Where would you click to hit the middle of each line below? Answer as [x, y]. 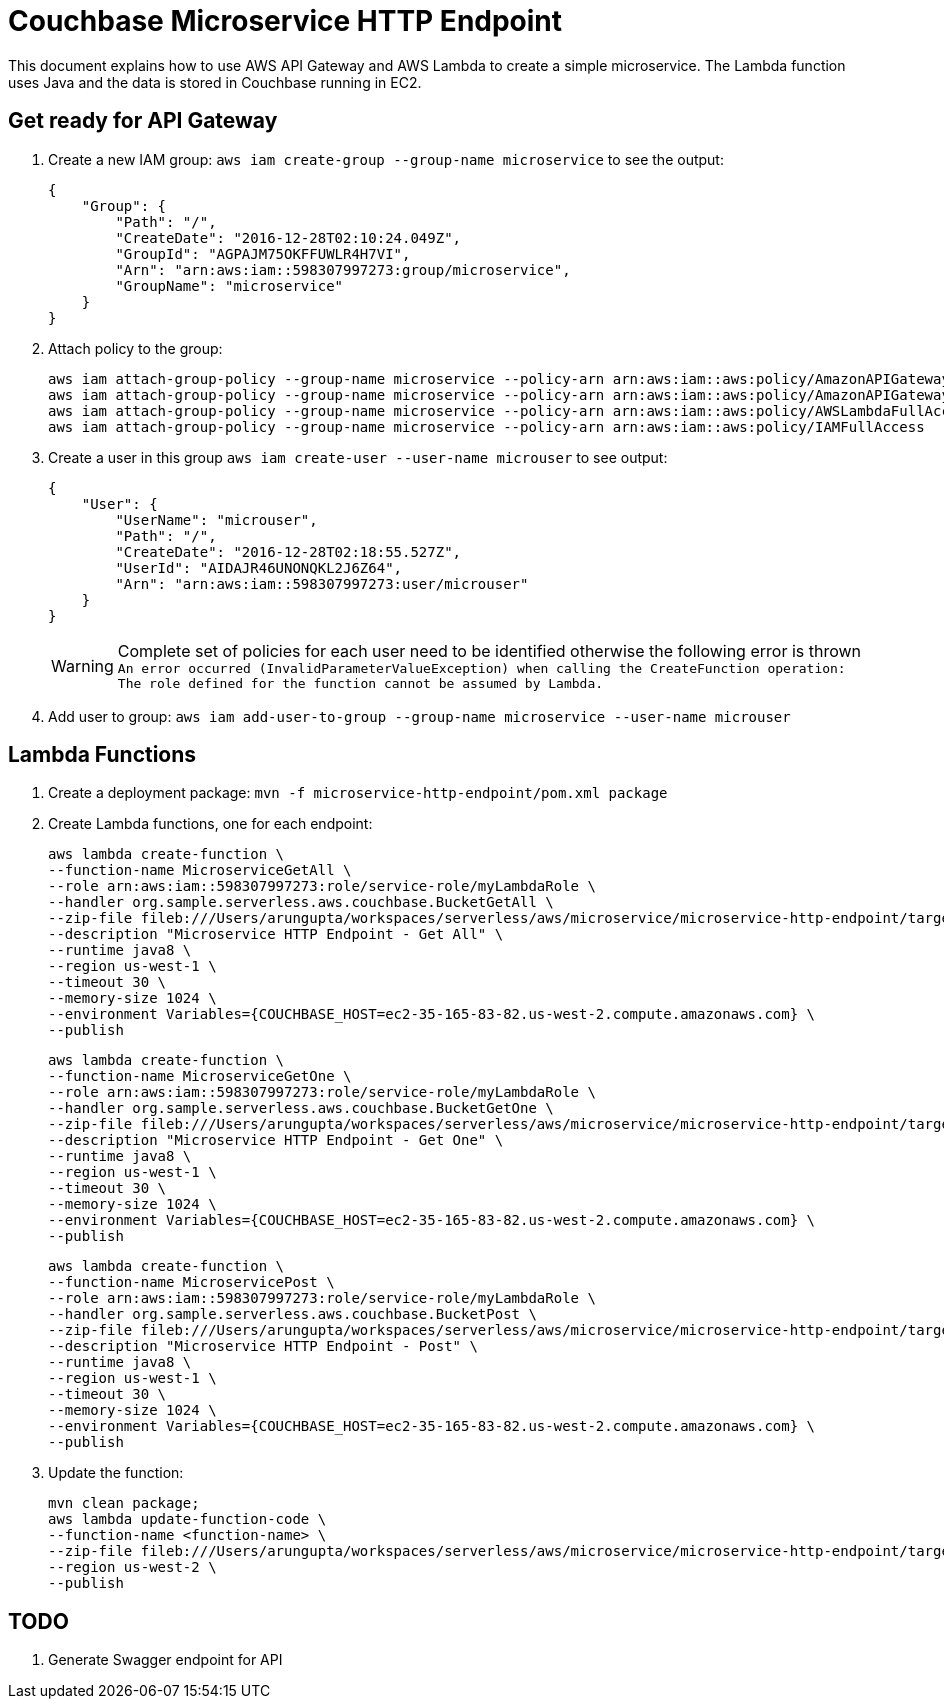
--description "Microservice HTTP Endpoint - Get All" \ [276, 934]
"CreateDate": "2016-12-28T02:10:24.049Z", [288, 237]
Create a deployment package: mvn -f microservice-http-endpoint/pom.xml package [358, 793]
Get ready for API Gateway [143, 121]
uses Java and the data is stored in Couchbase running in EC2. [215, 82]
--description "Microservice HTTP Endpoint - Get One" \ [276, 1140]
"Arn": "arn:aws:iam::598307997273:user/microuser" [322, 583]
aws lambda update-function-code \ [187, 1519]
